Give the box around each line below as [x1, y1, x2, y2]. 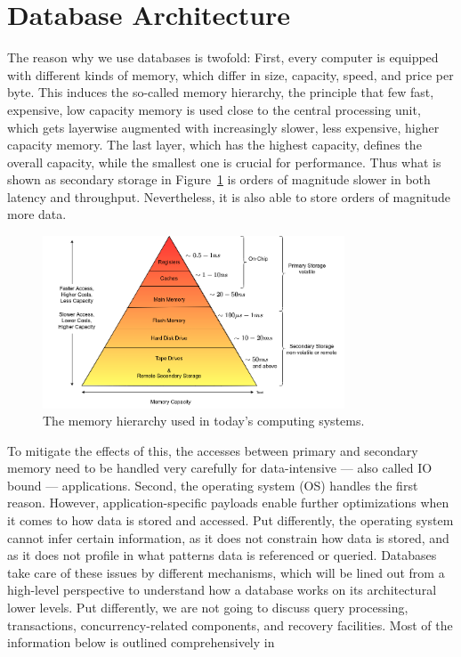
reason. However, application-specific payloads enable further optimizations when [7, 493, 449, 512]
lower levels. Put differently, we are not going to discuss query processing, [7, 598, 408, 617]
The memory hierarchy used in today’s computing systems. [43, 411, 365, 430]
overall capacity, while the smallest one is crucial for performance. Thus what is [7, 152, 441, 171]
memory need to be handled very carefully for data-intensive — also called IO [7, 458, 433, 477]
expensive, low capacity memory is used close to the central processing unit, [7, 100, 421, 118]
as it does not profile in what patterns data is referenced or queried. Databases [7, 546, 437, 564]
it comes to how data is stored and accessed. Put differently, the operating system [7, 511, 454, 530]
